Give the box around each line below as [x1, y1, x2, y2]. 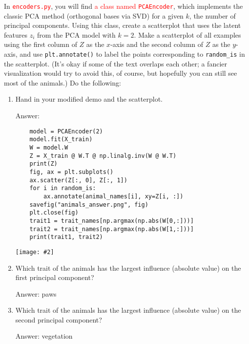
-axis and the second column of [110, 39, 204, 49]
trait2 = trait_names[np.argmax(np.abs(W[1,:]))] [29, 225, 194, 233]
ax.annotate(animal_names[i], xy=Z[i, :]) [43, 193, 184, 200]
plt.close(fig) [29, 209, 79, 216]
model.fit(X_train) [29, 136, 93, 143]
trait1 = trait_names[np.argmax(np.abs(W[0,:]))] [29, 217, 194, 224]
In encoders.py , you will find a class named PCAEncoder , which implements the [4, 1, 243, 11]
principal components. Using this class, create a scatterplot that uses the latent [4, 20, 241, 30]
